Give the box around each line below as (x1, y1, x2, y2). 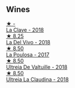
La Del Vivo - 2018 (6, 38, 51, 45)
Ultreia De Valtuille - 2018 (6, 64, 67, 71)
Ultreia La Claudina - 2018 (6, 76, 69, 83)
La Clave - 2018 (6, 26, 44, 33)
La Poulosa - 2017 (6, 51, 50, 58)
